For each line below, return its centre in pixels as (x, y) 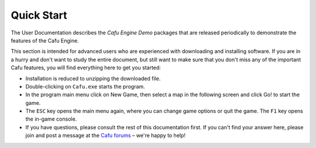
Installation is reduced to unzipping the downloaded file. (93, 78)
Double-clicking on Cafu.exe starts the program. (85, 86)
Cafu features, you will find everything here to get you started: (86, 68)
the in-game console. (51, 119)
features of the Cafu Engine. (45, 40)
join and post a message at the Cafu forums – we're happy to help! (106, 135)
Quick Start (39, 15)
